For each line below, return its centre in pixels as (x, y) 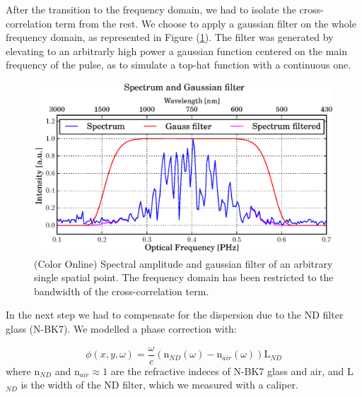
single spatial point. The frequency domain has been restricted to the (184, 277)
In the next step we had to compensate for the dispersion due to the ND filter (175, 315)
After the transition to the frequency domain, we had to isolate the (151, 9)
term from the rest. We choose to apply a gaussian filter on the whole (206, 23)
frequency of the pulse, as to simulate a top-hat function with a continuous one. (179, 65)
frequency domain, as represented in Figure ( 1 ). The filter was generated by (170, 37)
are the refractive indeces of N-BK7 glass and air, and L (232, 371)
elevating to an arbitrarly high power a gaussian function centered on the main (176, 51)
